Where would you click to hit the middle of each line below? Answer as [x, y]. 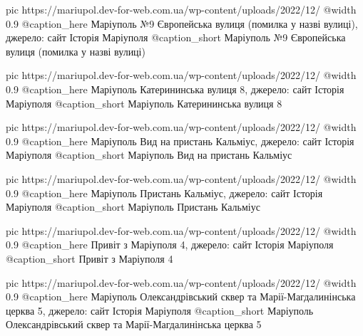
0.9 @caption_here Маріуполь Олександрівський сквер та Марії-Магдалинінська [181, 296]
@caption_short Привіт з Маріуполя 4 [90, 258]
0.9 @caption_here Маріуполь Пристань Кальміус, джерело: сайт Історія [164, 193]
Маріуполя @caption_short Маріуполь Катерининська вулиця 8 [144, 103]
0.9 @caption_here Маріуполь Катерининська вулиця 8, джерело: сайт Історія [175, 89]
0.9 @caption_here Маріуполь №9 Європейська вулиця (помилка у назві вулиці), [182, 23]
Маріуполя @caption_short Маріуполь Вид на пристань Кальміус [149, 155]
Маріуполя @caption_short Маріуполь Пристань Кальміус [133, 207]
